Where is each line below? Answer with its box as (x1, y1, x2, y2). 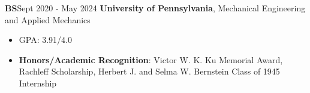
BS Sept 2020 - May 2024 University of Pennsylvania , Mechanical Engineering (5, 2, 306, 14)
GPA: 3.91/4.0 (19, 33, 72, 46)
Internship (19, 76, 57, 89)
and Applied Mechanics (5, 13, 91, 26)
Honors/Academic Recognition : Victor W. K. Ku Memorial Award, (19, 53, 283, 66)
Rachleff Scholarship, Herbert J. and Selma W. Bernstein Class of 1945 (19, 65, 280, 77)
